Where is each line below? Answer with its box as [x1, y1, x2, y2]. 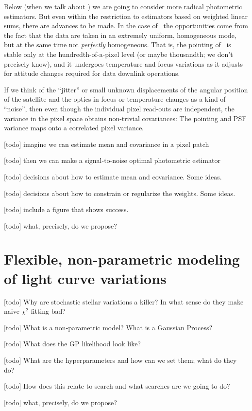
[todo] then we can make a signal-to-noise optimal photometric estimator [4, 155, 220, 165]
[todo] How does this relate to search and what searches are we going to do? [4, 381, 230, 391]
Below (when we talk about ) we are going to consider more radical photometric [4, 1, 242, 11]
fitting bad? [31, 306, 66, 316]
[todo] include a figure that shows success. [4, 204, 129, 214]
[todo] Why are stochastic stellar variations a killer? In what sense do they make [4, 296, 244, 306]
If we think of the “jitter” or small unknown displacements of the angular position [4, 84, 248, 94]
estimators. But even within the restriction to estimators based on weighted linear [4, 11, 248, 21]
